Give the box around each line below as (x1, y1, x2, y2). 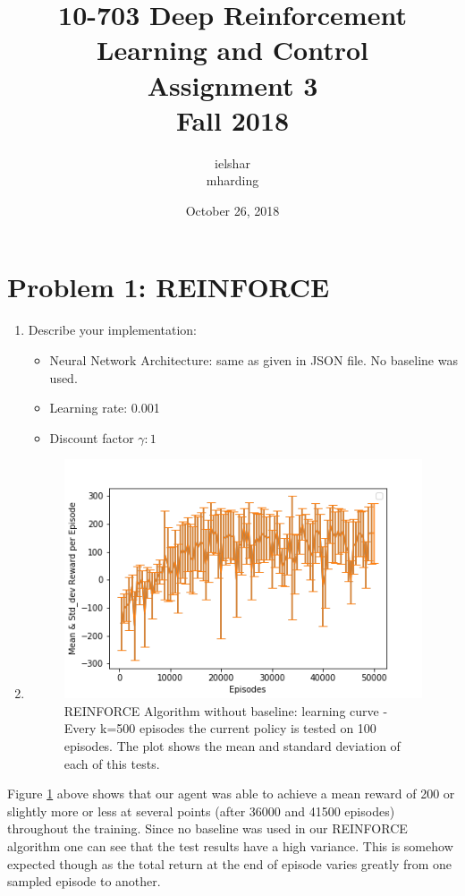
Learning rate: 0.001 (49, 398, 160, 417)
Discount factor (49, 428, 134, 447)
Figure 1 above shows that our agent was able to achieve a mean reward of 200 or (7, 784, 455, 803)
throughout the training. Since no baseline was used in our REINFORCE (7, 819, 408, 838)
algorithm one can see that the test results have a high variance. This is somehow (7, 836, 453, 855)
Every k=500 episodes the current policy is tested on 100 (63, 719, 376, 738)
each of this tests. (63, 754, 160, 772)
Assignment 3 (147, 66, 318, 103)
